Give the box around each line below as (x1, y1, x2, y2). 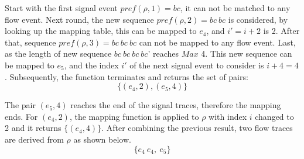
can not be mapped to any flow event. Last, (139, 36, 296, 48)
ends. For (5, 110, 38, 122)
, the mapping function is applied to (69, 110, 199, 122)
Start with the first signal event (5, 2, 118, 13)
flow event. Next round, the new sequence (5, 13, 154, 25)
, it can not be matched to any (180, 2, 291, 13)
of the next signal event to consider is (129, 58, 264, 71)
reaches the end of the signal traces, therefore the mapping (70, 99, 281, 111)
